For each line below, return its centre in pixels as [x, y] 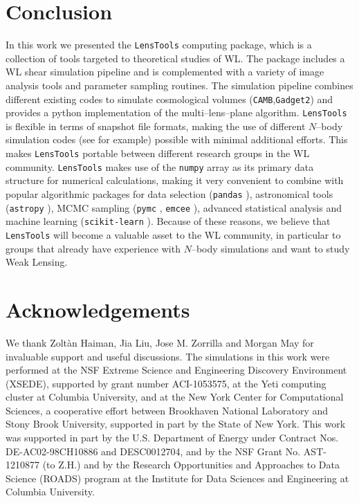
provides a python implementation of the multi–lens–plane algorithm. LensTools [176, 112]
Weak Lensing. [37, 262]
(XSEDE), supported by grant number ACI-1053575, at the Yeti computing [166, 383]
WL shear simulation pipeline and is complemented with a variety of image [165, 72]
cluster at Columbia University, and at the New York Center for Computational [175, 397]
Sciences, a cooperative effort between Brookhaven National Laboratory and [167, 410]
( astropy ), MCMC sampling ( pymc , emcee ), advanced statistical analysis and [174, 207]
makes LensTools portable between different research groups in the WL [158, 153]
